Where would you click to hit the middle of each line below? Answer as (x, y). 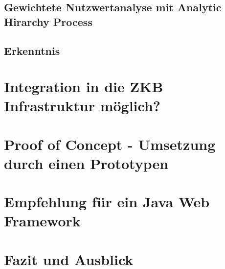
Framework (42, 221)
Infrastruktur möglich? (82, 106)
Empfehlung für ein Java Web (107, 202)
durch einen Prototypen (86, 163)
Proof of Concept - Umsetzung (110, 144)
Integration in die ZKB (84, 86)
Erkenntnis (32, 50)
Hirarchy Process (48, 21)
